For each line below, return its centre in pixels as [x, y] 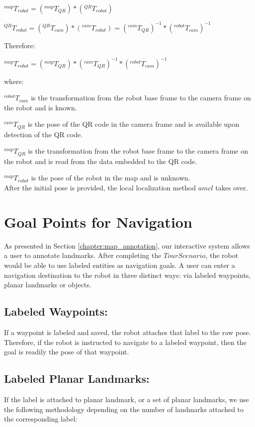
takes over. [232, 188]
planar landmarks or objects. [48, 285]
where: [14, 81]
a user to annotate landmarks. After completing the [83, 255]
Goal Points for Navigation [98, 221]
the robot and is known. [41, 107]
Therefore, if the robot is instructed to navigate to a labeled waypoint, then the [125, 342]
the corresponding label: [41, 419]
